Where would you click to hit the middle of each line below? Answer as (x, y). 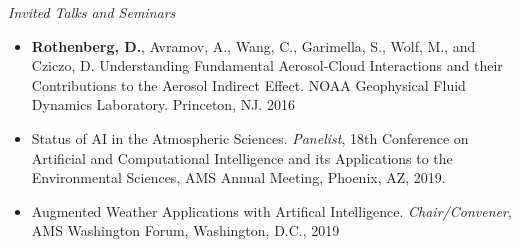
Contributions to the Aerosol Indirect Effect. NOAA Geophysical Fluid (248, 84)
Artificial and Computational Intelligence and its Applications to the (242, 157)
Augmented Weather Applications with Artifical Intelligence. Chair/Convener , (271, 210)
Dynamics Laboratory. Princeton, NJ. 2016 (163, 104)
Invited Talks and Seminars (92, 12)
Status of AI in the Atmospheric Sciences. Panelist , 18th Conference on (250, 137)
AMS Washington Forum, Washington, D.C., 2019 (185, 230)
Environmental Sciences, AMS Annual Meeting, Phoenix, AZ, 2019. (238, 177)
